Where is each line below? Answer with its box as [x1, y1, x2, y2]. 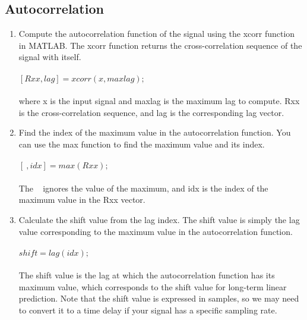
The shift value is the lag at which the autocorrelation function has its [18, 269, 275, 281]
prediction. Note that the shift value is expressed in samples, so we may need [18, 292, 299, 305]
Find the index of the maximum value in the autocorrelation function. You [18, 126, 291, 139]
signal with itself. [18, 51, 81, 63]
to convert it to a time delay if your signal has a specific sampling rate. [18, 304, 277, 316]
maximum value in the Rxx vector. [18, 193, 145, 206]
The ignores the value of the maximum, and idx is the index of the [18, 181, 268, 194]
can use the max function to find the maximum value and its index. [18, 137, 265, 150]
